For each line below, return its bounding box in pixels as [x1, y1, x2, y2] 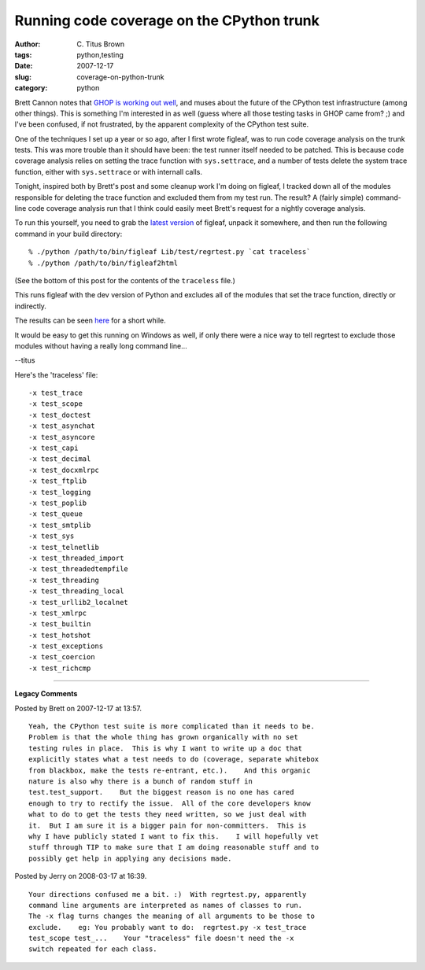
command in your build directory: [14, 229, 123, 238]
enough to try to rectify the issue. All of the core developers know [28, 798, 311, 808]
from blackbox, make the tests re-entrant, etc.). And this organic [28, 765, 311, 775]
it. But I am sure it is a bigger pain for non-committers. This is [28, 821, 307, 830]
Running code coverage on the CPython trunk [14, 12, 320, 29]
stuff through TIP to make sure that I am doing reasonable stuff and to [28, 843, 320, 852]
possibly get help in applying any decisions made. [28, 854, 232, 863]
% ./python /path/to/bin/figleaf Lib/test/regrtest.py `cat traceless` [28, 248, 311, 256]
